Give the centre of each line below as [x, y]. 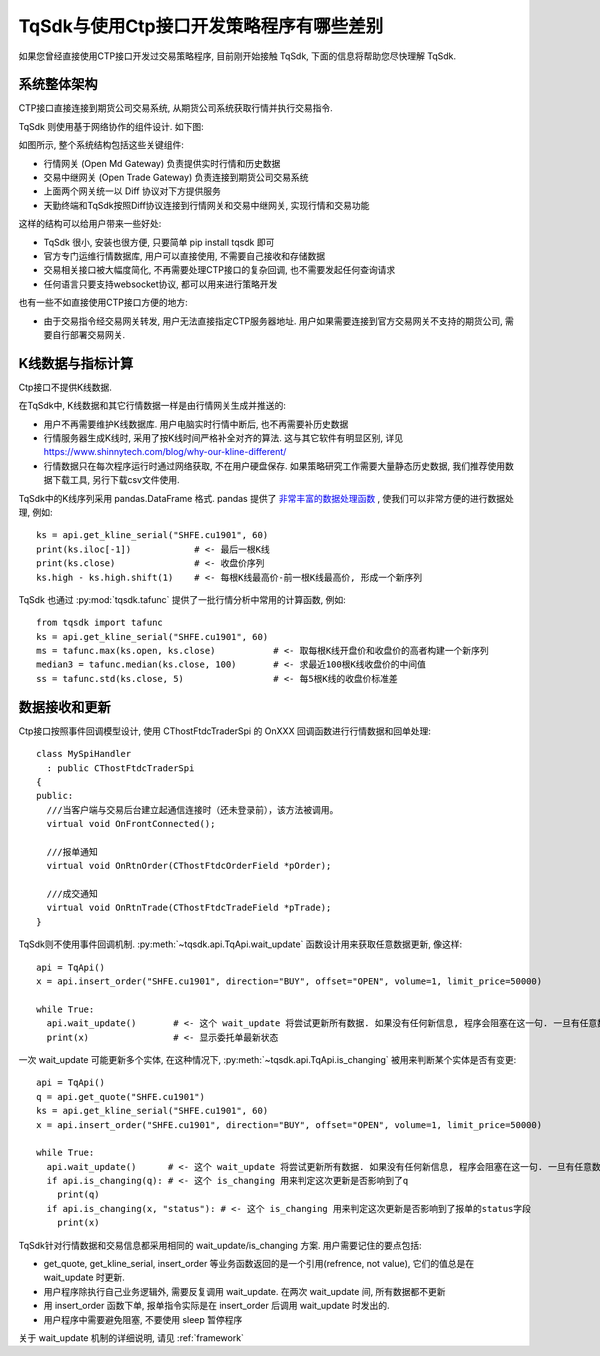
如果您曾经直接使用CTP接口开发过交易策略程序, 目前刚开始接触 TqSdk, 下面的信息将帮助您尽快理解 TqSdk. [237, 56]
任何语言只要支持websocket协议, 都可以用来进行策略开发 [160, 284]
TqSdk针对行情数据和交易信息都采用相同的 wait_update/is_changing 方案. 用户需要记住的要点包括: [220, 1245]
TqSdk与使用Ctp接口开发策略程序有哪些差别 [201, 26]
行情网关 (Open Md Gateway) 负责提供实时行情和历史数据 [162, 163]
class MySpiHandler [84, 754]
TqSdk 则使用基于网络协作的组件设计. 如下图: [111, 126]
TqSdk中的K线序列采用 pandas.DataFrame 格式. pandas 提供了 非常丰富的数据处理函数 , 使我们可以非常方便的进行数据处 [266, 498]
